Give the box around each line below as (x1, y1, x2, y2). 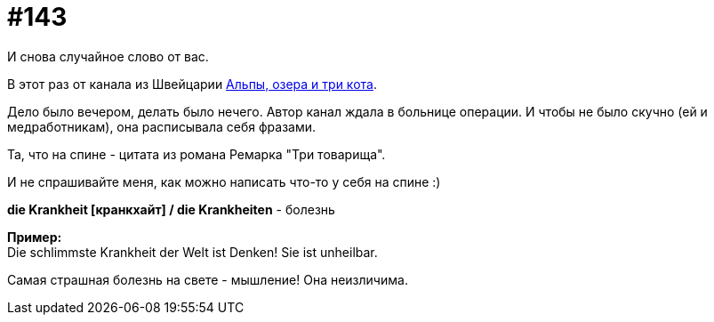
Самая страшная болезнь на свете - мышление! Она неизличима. (7, 271, 408, 287)
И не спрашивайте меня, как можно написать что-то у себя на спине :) (7, 173, 441, 189)
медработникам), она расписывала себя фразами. (7, 118, 317, 134)
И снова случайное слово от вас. (7, 48, 209, 64)
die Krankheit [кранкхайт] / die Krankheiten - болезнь (7, 201, 335, 217)
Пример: (7, 229, 62, 245)
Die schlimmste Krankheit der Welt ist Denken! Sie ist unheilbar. (7, 244, 378, 260)
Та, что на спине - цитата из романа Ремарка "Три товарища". (7, 146, 386, 162)
